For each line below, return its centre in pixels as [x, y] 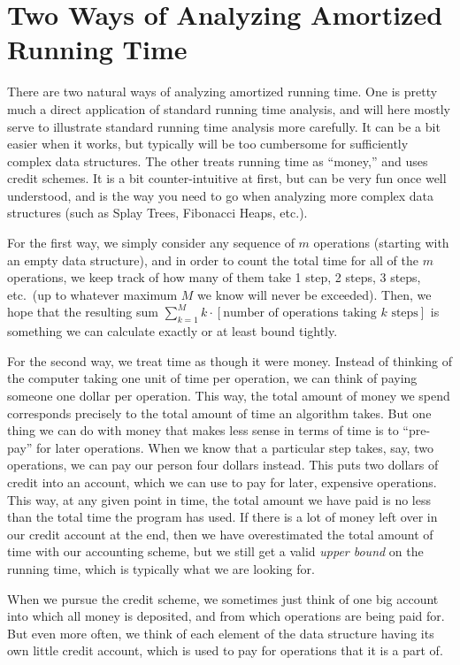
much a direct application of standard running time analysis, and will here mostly [229, 108]
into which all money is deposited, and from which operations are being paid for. [226, 616]
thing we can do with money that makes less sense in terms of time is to [203, 430]
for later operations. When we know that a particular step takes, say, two [235, 447]
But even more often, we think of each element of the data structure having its [221, 633]
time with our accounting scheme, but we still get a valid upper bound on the [215, 551]
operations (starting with [381, 243]
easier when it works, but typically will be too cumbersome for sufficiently [208, 144]
